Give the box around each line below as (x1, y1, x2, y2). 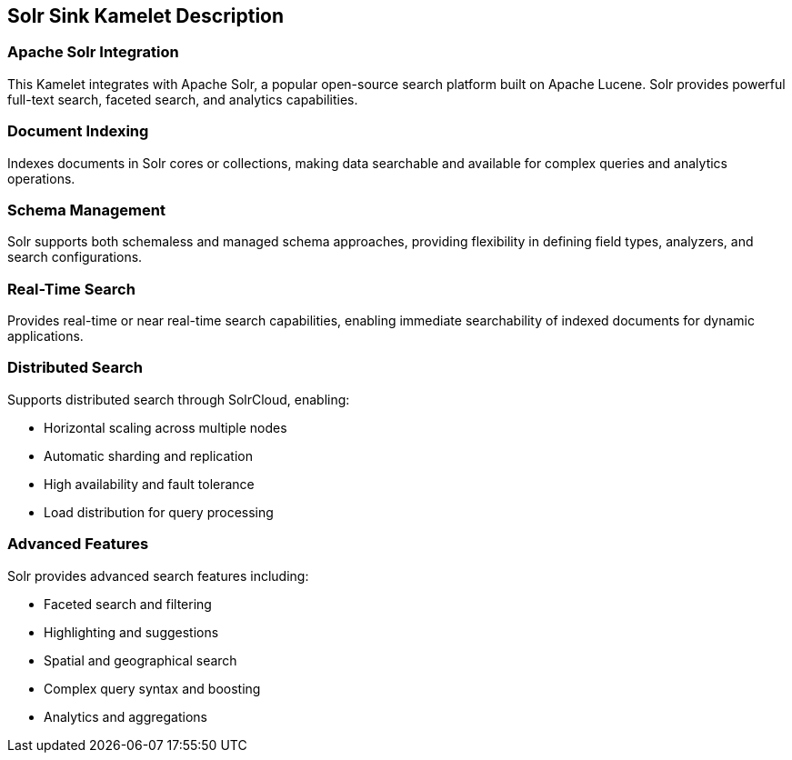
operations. (7, 170, 75, 186)
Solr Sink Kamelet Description (7, 5, 285, 27)
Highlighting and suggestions (44, 624, 219, 640)
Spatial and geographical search (44, 652, 237, 668)
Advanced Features (7, 535, 149, 554)
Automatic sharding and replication (44, 447, 253, 464)
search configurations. (7, 249, 143, 265)
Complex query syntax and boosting (44, 680, 261, 696)
